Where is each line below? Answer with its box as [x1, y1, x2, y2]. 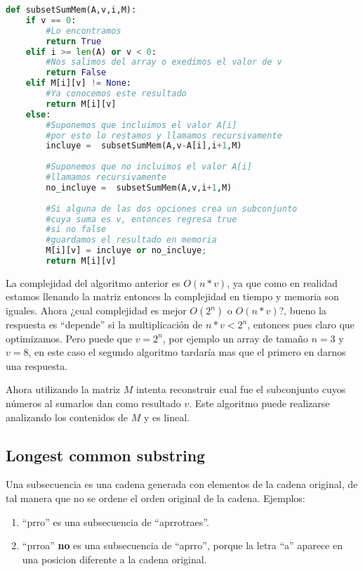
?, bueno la [279, 303, 326, 318]
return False [46, 68, 107, 78]
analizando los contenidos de [6, 409, 128, 424]
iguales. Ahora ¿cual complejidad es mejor [6, 303, 187, 318]
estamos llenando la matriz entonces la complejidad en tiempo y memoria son [6, 289, 339, 304]
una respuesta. [6, 358, 68, 373]
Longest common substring [6, 444, 206, 466]
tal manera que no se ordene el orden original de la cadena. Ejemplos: [6, 491, 305, 506]
